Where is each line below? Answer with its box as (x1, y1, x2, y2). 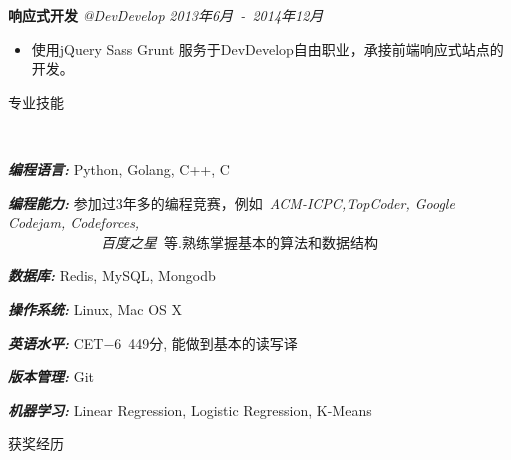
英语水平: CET (8, 332, 104, 353)
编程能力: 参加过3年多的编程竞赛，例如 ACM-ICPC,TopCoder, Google (8, 192, 455, 213)
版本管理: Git (8, 366, 94, 387)
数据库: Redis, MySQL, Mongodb (8, 265, 216, 286)
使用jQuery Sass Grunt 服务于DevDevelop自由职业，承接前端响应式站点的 (31, 38, 504, 59)
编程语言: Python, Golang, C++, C (8, 158, 230, 179)
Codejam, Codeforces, (8, 212, 140, 233)
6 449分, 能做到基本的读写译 (114, 332, 298, 353)
